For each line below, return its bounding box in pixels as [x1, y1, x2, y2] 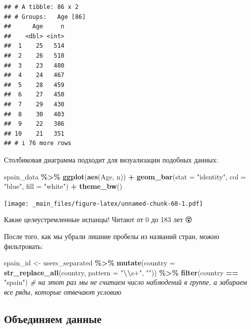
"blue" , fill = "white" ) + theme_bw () [4, 181, 123, 191]
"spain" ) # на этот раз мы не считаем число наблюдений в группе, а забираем [4, 277, 247, 287]
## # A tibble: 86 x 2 [4, 3, 79, 10]
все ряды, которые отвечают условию [4, 286, 122, 297]
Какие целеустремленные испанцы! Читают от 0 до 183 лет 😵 [4, 214, 192, 225]
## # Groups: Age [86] [4, 13, 86, 20]
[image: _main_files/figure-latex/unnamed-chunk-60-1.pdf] [4, 200, 203, 207]
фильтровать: [4, 241, 43, 251]
